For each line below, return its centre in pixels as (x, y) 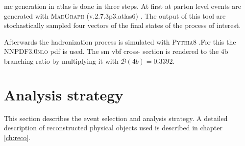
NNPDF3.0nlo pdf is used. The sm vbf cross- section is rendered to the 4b (116, 51)
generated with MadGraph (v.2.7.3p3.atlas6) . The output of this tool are (115, 15)
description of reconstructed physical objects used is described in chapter (113, 128)
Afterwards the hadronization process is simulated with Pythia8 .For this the (120, 41)
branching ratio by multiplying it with (61, 61)
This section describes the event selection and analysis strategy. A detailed (116, 118)
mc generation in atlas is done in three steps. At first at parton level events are (123, 6)
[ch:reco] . (17, 137)
